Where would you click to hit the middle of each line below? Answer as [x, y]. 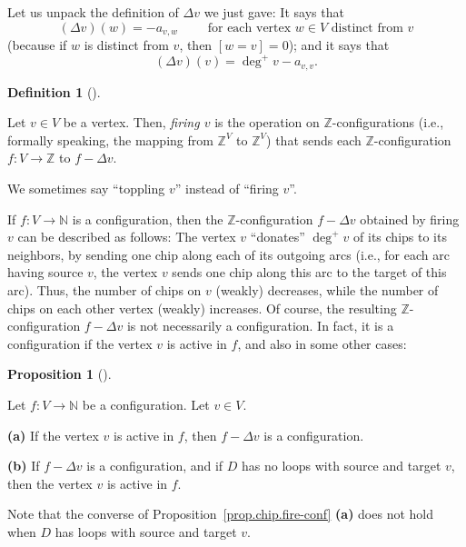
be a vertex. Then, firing [131, 122]
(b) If [24, 466]
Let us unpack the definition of [93, 12]
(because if [37, 45]
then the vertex [50, 483]
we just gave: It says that [274, 12]
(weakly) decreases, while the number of [327, 289]
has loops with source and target [146, 531]
